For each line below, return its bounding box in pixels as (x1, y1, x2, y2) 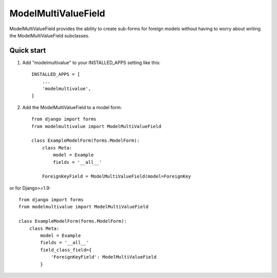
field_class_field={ (40, 247, 92, 253)
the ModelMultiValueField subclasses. (9, 32, 90, 38)
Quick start (9, 46, 46, 55)
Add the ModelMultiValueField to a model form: (22, 104, 122, 110)
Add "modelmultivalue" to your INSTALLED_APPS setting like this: (22, 59, 161, 66)
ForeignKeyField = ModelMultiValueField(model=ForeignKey (42, 174, 191, 179)
